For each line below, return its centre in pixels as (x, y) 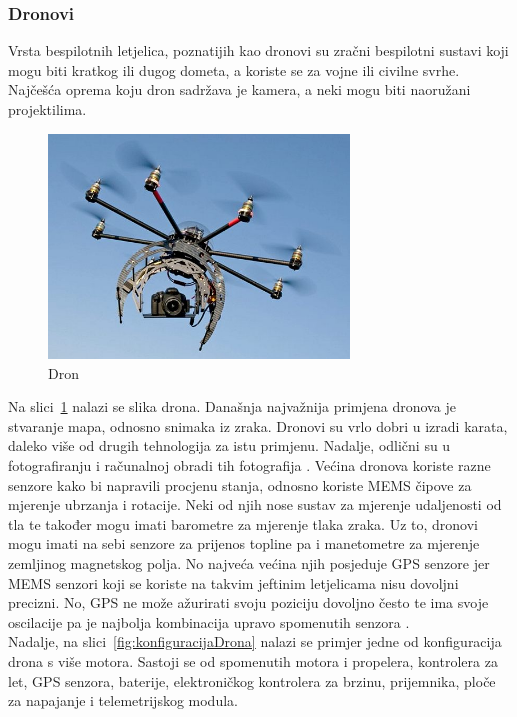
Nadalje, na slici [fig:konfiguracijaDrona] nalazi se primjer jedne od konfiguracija (255, 641)
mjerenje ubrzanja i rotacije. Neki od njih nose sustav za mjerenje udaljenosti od (255, 504)
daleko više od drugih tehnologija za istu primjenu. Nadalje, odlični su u (229, 445)
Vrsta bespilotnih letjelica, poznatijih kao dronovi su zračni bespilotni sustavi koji (258, 50)
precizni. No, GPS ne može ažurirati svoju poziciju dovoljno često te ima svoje (248, 602)
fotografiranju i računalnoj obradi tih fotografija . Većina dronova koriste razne (249, 465)
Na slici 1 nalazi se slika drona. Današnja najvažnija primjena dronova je (232, 406)
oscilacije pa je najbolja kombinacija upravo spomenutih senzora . (209, 621)
